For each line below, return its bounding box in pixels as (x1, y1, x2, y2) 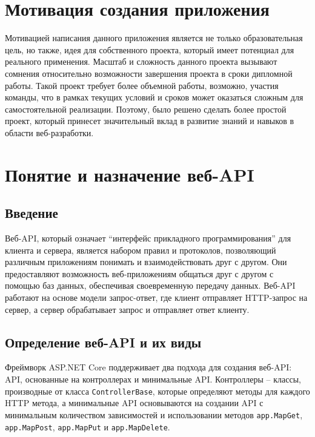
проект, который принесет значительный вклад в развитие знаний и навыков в (5, 114, 294, 127)
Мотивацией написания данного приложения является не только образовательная (5, 31, 303, 44)
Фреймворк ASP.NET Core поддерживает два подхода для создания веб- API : (5, 361, 292, 373)
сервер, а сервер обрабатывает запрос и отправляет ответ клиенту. (5, 303, 250, 315)
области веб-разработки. (5, 126, 94, 139)
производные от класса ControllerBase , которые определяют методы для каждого (5, 384, 310, 397)
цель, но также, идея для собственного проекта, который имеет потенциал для (5, 43, 294, 56)
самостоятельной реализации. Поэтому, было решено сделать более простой (5, 102, 287, 115)
